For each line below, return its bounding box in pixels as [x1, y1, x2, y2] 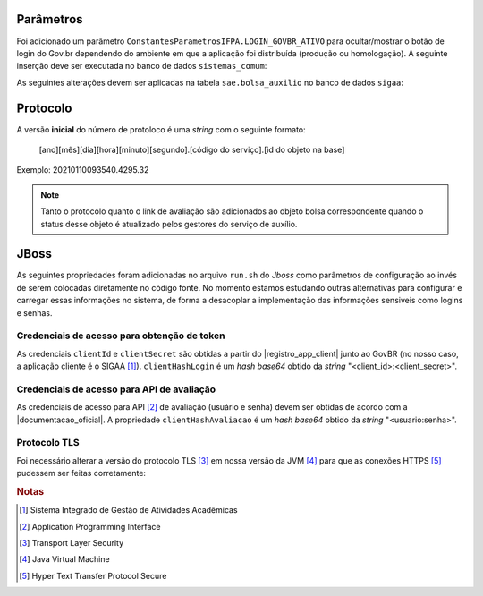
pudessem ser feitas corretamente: [16, 468, 147, 479]
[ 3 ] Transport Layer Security [19, 538, 124, 549]
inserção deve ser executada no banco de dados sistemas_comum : [16, 61, 267, 72]
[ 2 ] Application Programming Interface [19, 521, 161, 532]
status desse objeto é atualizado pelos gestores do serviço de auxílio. [40, 218, 298, 229]
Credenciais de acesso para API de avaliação [16, 383, 216, 396]
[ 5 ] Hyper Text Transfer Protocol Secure [19, 570, 167, 581]
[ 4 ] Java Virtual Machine [19, 554, 111, 565]
